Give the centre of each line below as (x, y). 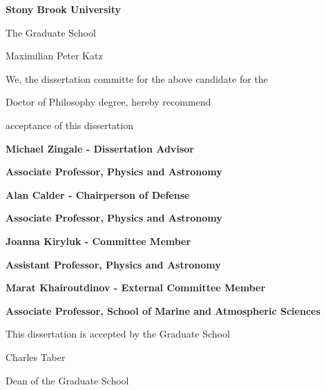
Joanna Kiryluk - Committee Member (98, 241)
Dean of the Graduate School (67, 380)
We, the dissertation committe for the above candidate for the (137, 78)
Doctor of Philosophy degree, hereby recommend (108, 102)
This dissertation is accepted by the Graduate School (118, 334)
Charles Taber (36, 357)
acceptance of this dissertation (69, 125)
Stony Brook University (64, 9)
